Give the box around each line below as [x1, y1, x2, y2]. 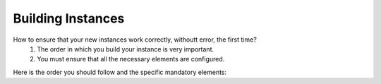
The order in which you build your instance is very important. [37, 44, 214, 53]
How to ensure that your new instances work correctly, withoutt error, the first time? [13, 35, 257, 44]
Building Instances [13, 11, 125, 26]
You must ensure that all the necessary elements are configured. [37, 55, 225, 64]
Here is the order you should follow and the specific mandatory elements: [13, 68, 227, 76]
